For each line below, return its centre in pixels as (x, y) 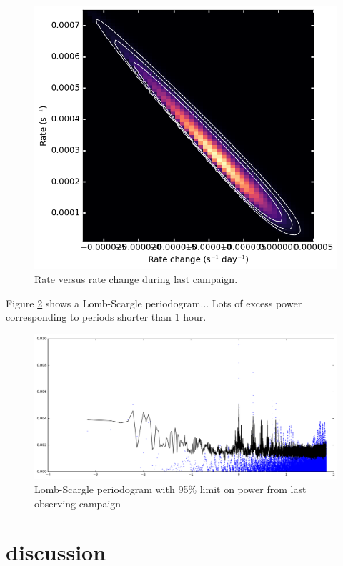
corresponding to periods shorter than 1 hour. (106, 317)
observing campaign (78, 503)
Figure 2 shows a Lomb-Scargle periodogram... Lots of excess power (154, 303)
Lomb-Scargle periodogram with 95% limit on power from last (170, 489)
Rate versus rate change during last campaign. (136, 279)
